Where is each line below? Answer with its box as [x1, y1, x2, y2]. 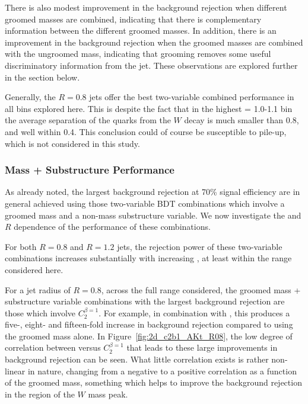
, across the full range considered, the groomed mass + [101, 283, 301, 296]
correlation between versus [5, 341, 101, 354]
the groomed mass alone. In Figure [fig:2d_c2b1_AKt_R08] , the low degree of [5, 329, 293, 342]
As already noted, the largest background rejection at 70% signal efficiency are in [5, 185, 300, 198]
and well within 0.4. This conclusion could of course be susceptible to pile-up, [5, 125, 287, 137]
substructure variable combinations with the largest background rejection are [5, 295, 285, 307]
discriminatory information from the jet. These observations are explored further [5, 59, 298, 71]
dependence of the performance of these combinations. [14, 220, 211, 233]
